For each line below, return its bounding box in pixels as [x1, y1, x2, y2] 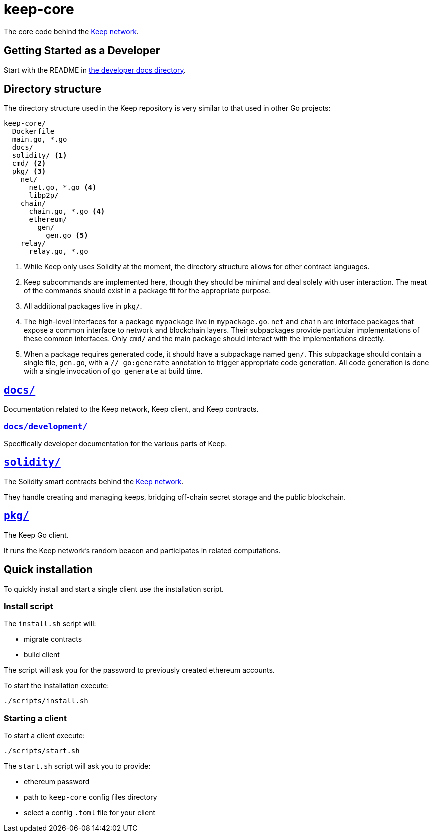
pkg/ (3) [12, 167, 46, 176]
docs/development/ [4, 421, 88, 431]
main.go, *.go [12, 135, 67, 144]
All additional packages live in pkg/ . [24, 302, 142, 311]
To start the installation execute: [4, 681, 109, 690]
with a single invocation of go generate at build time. [24, 367, 203, 376]
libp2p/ [29, 191, 59, 200]
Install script [4, 601, 53, 611]
